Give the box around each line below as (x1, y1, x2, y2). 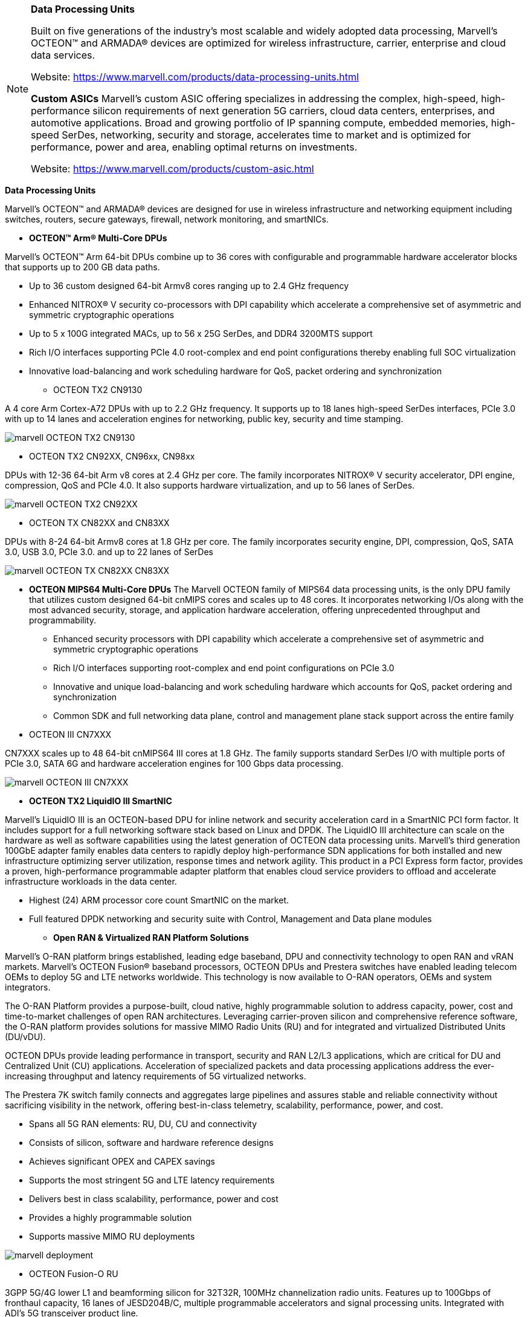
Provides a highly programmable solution (29, 1212, 192, 1223)
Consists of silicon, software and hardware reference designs (29, 1137, 274, 1148)
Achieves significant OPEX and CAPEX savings (29, 1156, 215, 1166)
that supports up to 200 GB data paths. (5, 262, 160, 272)
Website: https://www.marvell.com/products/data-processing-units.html (31, 71, 359, 83)
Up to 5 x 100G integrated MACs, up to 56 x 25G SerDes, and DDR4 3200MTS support (29, 328, 373, 339)
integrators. (5, 982, 51, 992)
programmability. (29, 615, 96, 625)
